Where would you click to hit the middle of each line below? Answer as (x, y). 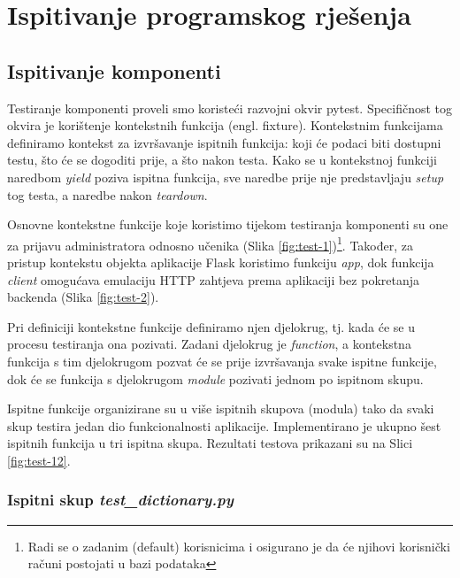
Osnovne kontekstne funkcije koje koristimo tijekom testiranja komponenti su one (228, 224)
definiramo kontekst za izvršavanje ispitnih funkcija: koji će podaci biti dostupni (224, 142)
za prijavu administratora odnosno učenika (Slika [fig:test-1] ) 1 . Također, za (210, 243)
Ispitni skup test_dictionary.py (120, 500)
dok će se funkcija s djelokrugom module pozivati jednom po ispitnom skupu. (215, 378)
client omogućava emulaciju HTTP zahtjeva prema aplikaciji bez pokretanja (213, 279)
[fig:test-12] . (39, 460)
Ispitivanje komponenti (114, 70)
